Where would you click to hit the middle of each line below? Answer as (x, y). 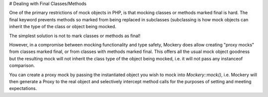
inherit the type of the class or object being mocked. (63, 27)
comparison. (22, 66)
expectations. (23, 89)
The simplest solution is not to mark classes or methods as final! (75, 36)
